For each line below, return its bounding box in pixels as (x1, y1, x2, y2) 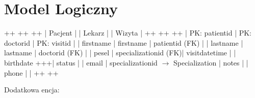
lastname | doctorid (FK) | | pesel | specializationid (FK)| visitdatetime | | (4, 47, 236, 58)
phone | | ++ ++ (4, 67, 59, 78)
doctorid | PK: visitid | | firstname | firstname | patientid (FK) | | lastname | (4, 37, 243, 48)
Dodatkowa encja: (4, 84, 60, 95)
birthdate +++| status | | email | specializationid (4, 57, 158, 68)
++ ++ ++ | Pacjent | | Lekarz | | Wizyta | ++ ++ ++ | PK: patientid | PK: (4, 27, 252, 38)
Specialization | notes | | (173, 57, 248, 68)
